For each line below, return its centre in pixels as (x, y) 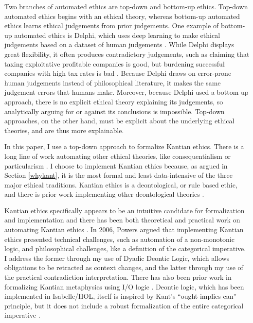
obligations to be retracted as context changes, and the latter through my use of (124, 267)
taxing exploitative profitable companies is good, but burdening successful (115, 63)
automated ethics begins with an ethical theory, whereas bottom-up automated (122, 16)
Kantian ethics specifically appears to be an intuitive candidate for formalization (125, 210)
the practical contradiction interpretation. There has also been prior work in (118, 277)
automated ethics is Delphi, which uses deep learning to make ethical (117, 35)
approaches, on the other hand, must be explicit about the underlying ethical (119, 121)
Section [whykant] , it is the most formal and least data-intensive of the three (118, 175)
